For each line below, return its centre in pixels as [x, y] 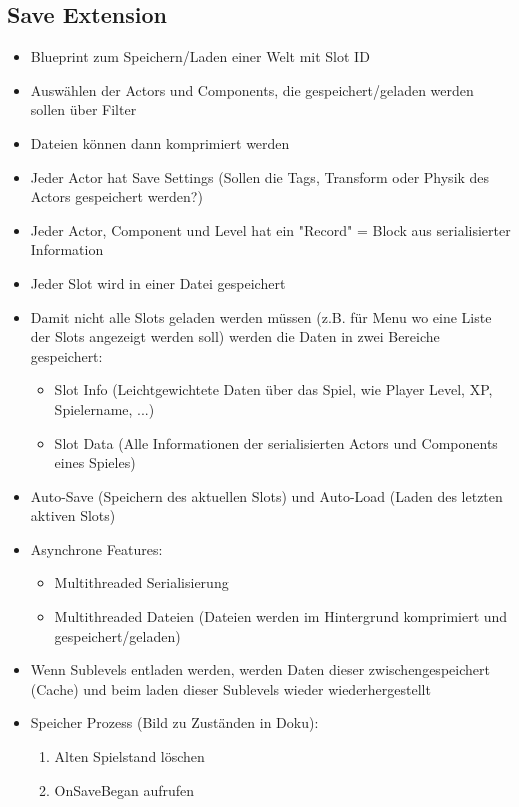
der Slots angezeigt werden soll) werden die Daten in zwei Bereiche [235, 336]
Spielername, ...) [104, 408]
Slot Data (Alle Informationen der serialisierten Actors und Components [276, 442]
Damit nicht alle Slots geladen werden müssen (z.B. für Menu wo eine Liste [261, 316]
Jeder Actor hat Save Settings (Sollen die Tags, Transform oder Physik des [260, 176]
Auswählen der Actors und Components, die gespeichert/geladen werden [252, 89]
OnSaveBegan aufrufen [124, 789]
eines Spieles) [95, 462]
